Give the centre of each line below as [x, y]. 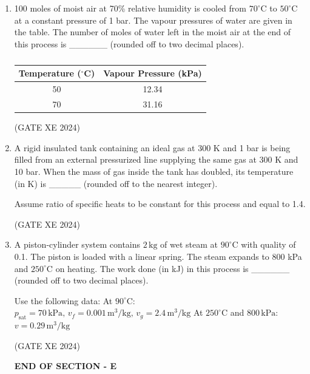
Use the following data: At [63, 300]
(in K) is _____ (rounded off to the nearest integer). [116, 183]
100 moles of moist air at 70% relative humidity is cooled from [130, 8]
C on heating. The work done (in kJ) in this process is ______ [168, 268]
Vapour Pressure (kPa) [153, 73]
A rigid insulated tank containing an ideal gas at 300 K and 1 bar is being [152, 147]
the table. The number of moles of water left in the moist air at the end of [153, 32]
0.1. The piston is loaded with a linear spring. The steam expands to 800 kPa [158, 256]
